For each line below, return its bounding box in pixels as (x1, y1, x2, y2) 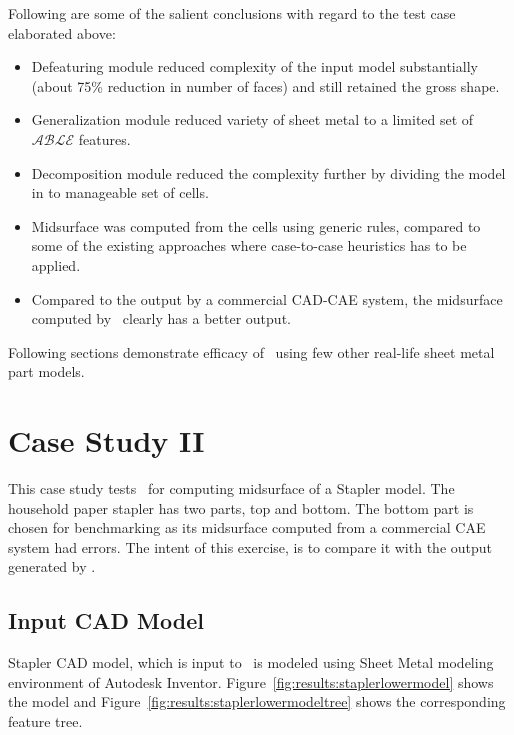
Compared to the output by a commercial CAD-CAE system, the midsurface (31, 288, 503, 309)
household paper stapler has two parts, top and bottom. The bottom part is (8, 497, 474, 518)
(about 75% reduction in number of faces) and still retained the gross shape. (31, 75, 500, 96)
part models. (8, 361, 85, 382)
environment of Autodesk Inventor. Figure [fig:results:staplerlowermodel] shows (8, 671, 494, 692)
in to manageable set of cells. (31, 182, 209, 203)
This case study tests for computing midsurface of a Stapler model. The (8, 478, 455, 499)
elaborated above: (8, 22, 116, 43)
